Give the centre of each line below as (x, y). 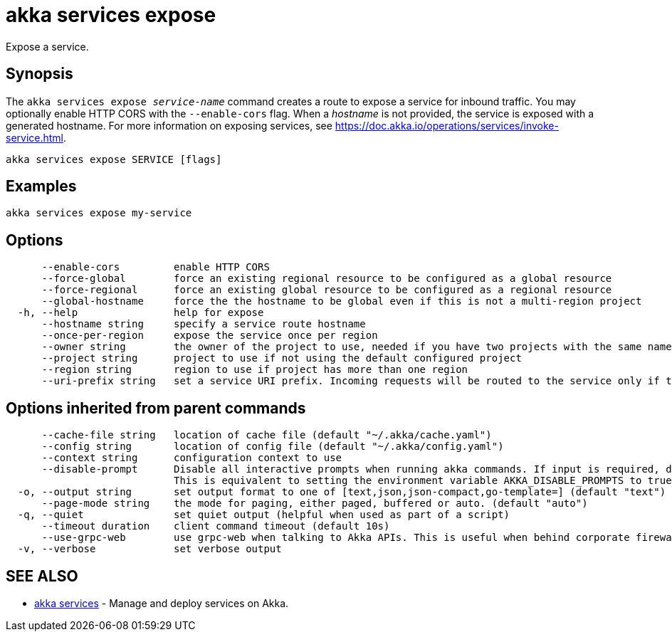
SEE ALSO (42, 576)
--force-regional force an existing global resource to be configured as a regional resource (327, 290)
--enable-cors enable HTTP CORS (156, 267)
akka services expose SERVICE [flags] (114, 159)
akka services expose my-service (99, 213)
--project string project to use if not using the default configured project (282, 358)
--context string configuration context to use (192, 458)
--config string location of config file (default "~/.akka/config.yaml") (273, 447)
